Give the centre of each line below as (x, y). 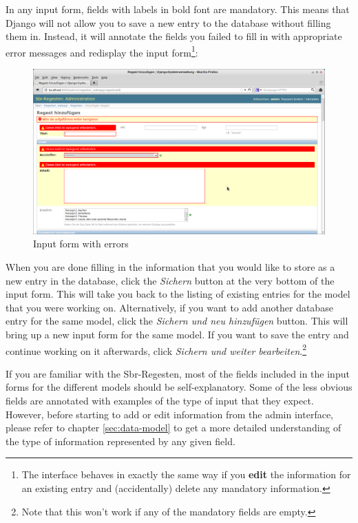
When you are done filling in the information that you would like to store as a (170, 266)
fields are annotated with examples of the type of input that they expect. (160, 400)
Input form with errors (81, 244)
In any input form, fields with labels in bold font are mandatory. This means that (178, 9)
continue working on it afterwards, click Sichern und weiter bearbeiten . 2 (156, 349)
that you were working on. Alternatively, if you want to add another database (169, 307)
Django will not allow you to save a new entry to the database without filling (168, 22)
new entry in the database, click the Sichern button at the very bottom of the (170, 280)
